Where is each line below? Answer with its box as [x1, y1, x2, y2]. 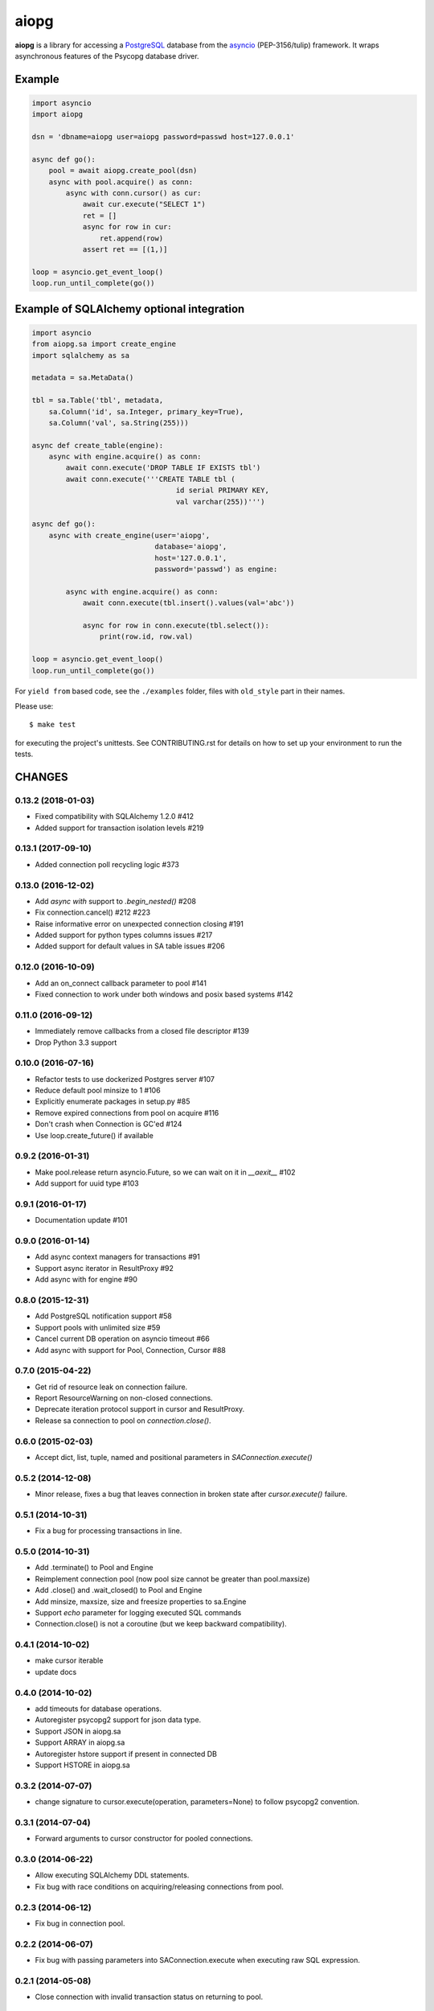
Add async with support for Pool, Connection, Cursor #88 [35, 1345, 227, 1355]
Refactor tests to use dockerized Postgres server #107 [35, 1074, 215, 1084]
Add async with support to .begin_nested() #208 [35, 896, 197, 906]
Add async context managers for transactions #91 [35, 1252, 200, 1262]
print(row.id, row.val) [99, 632, 193, 641]
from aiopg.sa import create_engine [31, 339, 177, 349]
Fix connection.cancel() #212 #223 [35, 907, 151, 917]
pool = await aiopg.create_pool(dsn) [48, 166, 198, 175]
